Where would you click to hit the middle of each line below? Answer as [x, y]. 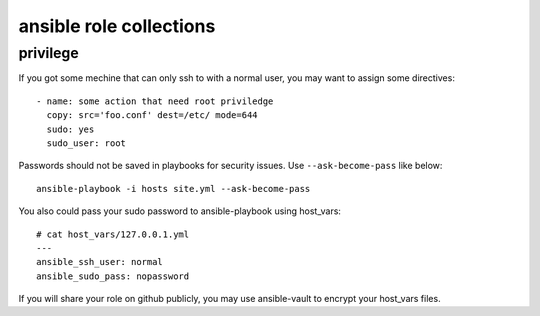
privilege [48, 53]
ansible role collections [117, 26]
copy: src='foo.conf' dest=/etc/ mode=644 [152, 115]
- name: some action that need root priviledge [155, 101]
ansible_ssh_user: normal [100, 262]
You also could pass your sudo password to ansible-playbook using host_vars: [180, 211]
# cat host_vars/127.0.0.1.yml [113, 234]
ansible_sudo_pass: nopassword [113, 276]
